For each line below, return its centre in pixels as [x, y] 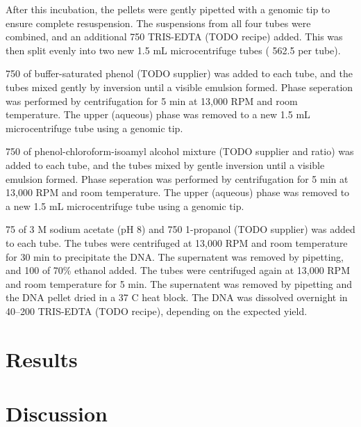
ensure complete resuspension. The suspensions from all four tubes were [158, 23]
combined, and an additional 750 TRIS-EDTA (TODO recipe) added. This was [174, 37]
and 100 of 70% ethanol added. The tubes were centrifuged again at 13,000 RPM [178, 270]
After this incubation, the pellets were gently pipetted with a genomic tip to [168, 9]
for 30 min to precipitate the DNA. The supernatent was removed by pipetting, [175, 256]
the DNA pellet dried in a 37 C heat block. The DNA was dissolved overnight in [177, 297]
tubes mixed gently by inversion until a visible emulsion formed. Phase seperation [179, 87]
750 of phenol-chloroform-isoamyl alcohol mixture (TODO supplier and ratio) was [180, 151]
